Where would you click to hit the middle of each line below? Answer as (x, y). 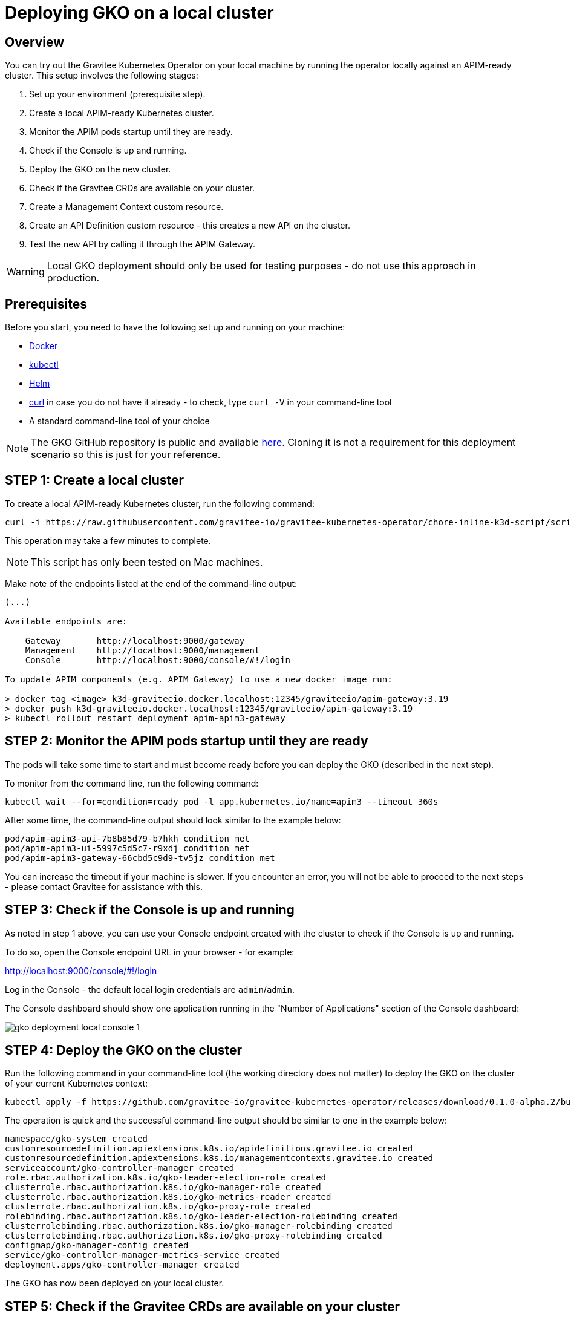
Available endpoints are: (66, 621)
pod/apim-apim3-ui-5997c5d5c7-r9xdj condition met (127, 848)
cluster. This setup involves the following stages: (102, 76)
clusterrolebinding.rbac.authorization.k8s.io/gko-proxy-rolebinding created (194, 1236)
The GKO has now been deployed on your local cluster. (115, 1283)
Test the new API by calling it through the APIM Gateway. (142, 244)
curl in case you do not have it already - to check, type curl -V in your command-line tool (210, 402)
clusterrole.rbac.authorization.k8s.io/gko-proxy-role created (158, 1207)
